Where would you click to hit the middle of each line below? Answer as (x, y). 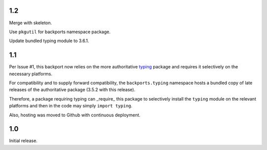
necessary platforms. (31, 74)
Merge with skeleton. (30, 23)
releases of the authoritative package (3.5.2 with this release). (72, 90)
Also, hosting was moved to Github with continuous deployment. (75, 115)
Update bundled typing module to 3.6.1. (49, 41)
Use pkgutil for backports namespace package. (60, 32)
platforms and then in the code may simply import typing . (71, 106)
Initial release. (23, 141)
